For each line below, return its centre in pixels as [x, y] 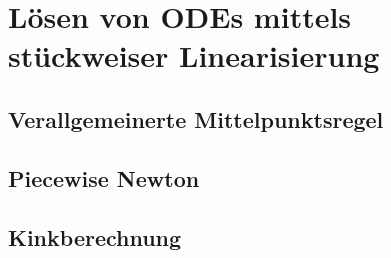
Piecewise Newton [104, 177]
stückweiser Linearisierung [194, 55]
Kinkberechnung [95, 236]
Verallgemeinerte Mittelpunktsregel [196, 118]
